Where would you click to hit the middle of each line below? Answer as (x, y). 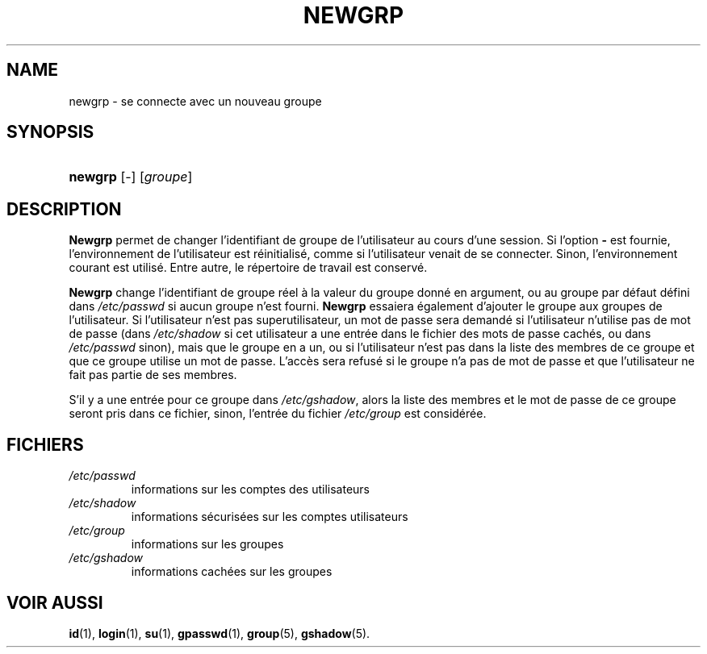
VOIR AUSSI (55, 602)
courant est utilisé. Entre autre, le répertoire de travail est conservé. (248, 268)
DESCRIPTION (64, 209)
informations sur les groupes (207, 544)
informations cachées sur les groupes (232, 572)
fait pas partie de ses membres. (153, 375)
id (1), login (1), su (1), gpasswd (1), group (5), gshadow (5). (220, 633)
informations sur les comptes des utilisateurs (251, 489)
